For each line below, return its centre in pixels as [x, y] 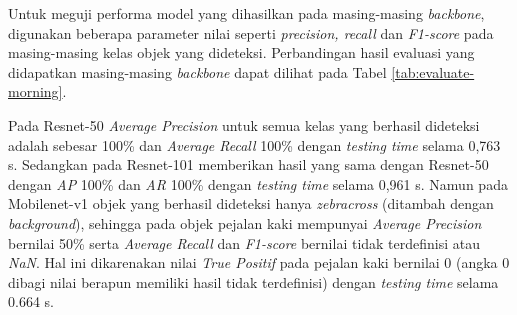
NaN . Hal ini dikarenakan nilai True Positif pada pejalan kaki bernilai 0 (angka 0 [259, 262]
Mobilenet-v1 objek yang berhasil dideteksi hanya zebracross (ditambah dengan [251, 203]
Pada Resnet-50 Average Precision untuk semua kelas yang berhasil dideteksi [244, 124]
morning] [35, 91]
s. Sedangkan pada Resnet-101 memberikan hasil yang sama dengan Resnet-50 [248, 164]
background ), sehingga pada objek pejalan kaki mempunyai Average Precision [245, 222]
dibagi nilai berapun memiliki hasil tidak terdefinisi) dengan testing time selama [253, 281]
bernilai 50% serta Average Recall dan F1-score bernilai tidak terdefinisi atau [244, 242]
